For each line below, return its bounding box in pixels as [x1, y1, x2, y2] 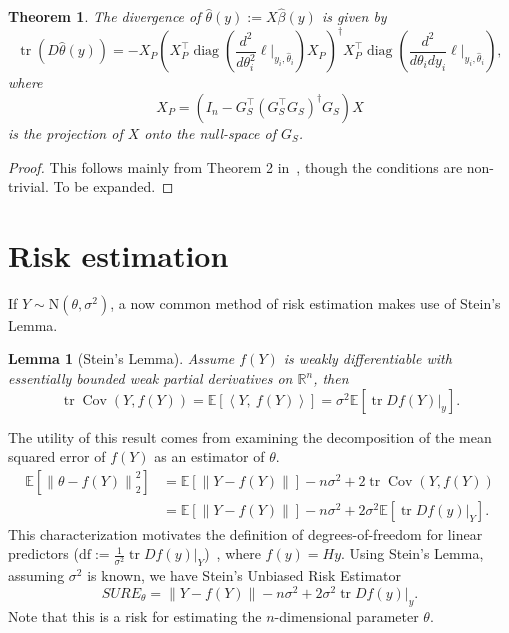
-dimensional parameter [274, 605, 419, 626]
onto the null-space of [144, 122, 276, 143]
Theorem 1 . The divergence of [8, 6, 201, 27]
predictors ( [8, 543, 79, 564]
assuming [8, 565, 65, 586]
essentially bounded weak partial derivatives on [8, 368, 293, 388]
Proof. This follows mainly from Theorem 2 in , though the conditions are [8, 156, 463, 177]
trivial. [8, 176, 49, 197]
